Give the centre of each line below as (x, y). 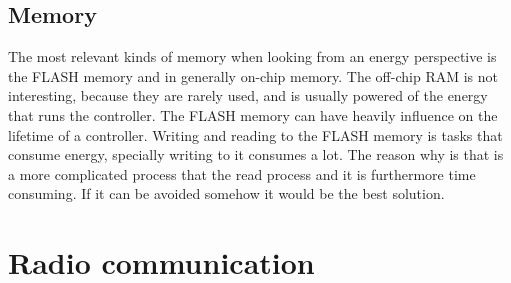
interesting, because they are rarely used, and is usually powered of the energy (248, 95)
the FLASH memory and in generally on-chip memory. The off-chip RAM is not (253, 75)
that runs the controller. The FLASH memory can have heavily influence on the (253, 114)
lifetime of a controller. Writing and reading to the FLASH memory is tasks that (255, 134)
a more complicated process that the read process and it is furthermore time (242, 173)
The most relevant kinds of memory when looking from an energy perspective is (252, 56)
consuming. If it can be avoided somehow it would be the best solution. (226, 193)
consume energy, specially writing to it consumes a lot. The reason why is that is (256, 154)
